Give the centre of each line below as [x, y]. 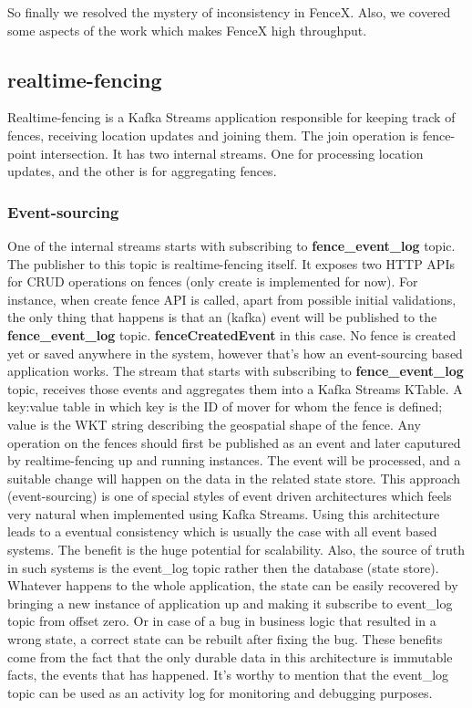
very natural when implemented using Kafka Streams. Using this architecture [224, 513]
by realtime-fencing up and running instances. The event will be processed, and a [234, 460]
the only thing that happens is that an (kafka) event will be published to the [222, 317]
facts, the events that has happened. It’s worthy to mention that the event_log [228, 675]
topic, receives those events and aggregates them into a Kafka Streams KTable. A [235, 388]
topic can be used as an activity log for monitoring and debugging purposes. [220, 692]
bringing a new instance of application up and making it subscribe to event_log [230, 603]
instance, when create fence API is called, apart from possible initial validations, [232, 299]
